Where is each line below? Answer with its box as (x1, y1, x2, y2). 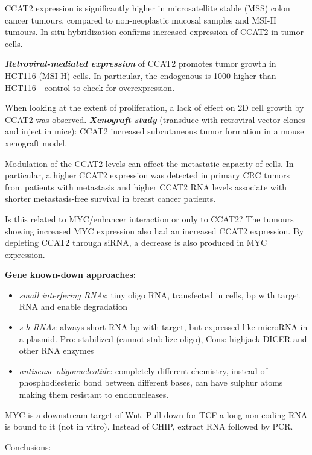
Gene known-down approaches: (5, 268, 136, 281)
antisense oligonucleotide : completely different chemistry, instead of (19, 364, 267, 377)
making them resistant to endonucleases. (19, 388, 169, 401)
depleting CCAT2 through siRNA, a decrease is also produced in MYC (5, 236, 267, 249)
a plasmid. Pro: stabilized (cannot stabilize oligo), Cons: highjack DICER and (19, 332, 307, 345)
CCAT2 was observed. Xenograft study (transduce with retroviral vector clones (5, 113, 305, 125)
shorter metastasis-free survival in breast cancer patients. (5, 192, 216, 205)
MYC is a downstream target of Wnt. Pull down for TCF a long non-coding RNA (5, 408, 308, 421)
